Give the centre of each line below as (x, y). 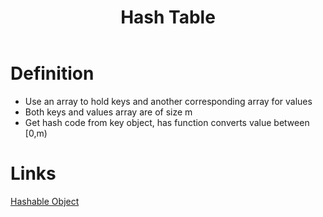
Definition (52, 73)
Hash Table (168, 17)
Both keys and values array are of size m (108, 112)
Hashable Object (45, 201)
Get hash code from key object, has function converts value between (167, 122)
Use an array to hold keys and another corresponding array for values (168, 101)
